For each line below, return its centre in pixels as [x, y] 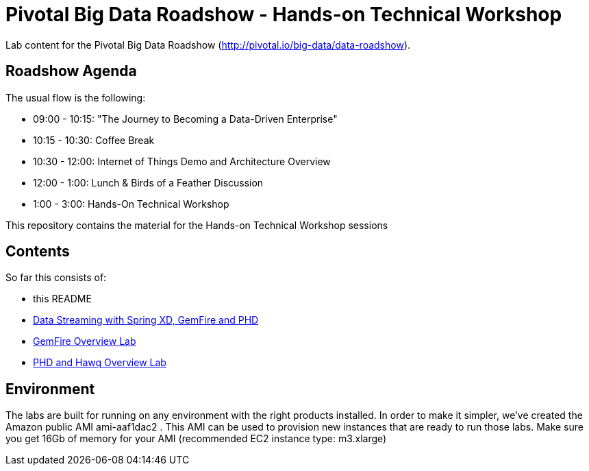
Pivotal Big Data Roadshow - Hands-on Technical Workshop [284, 14]
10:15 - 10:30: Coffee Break [94, 140]
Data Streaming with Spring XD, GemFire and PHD [146, 320]
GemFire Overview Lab [85, 341]
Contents [38, 252]
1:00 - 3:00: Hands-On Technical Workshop [131, 204]
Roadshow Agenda [71, 71]
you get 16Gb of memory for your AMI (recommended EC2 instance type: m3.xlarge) [196, 439]
